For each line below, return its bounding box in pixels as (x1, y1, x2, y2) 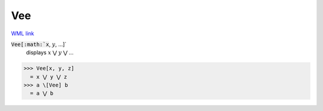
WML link (11, 30, 35, 37)
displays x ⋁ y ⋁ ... (26, 49, 74, 56)
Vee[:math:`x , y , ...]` (11, 41, 67, 48)
